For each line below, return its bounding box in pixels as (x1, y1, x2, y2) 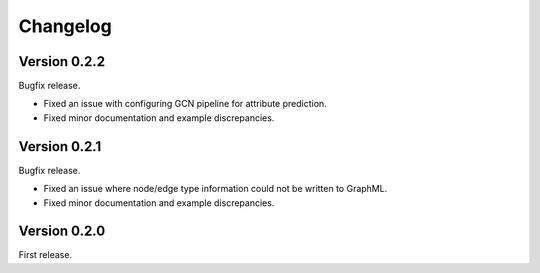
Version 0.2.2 (18, 53, 105, 70)
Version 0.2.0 (18, 223, 106, 240)
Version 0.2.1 (18, 138, 102, 155)
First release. (18, 249, 73, 261)
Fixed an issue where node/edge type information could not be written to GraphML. (43, 183, 388, 195)
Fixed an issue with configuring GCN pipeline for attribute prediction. (43, 98, 327, 110)
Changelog (18, 15, 112, 37)
